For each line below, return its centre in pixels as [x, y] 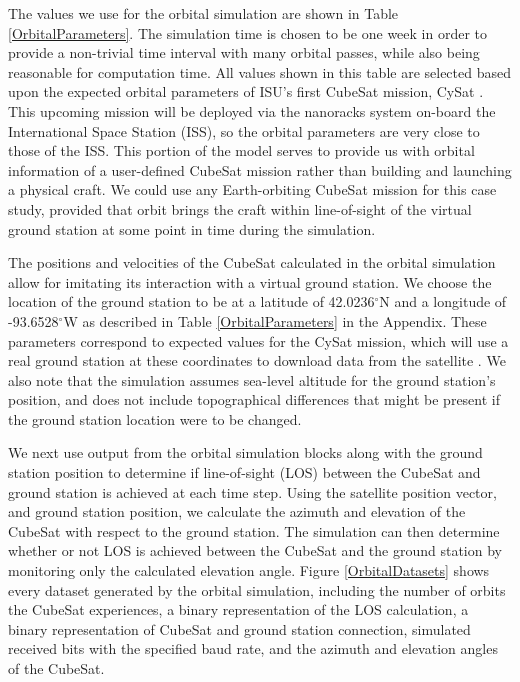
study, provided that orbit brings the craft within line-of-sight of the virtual [240, 208]
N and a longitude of [443, 301]
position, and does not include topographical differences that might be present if [254, 399]
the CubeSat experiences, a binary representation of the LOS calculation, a [238, 609]
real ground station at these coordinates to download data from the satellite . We [257, 360]
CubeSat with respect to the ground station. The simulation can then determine [254, 530]
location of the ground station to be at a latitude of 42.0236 [191, 301]
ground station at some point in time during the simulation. [192, 228]
